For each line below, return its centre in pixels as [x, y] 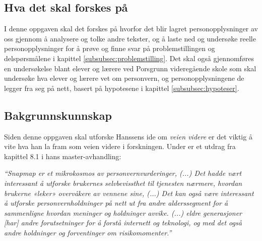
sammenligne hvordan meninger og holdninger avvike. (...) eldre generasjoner [123, 212]
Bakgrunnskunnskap [58, 115]
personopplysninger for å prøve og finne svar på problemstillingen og [110, 48]
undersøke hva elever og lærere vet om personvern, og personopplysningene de [124, 78]
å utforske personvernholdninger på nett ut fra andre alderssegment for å [116, 203]
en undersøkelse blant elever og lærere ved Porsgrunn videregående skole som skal [130, 68]
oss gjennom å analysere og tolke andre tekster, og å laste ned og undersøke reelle [130, 38]
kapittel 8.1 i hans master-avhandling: [63, 156]
